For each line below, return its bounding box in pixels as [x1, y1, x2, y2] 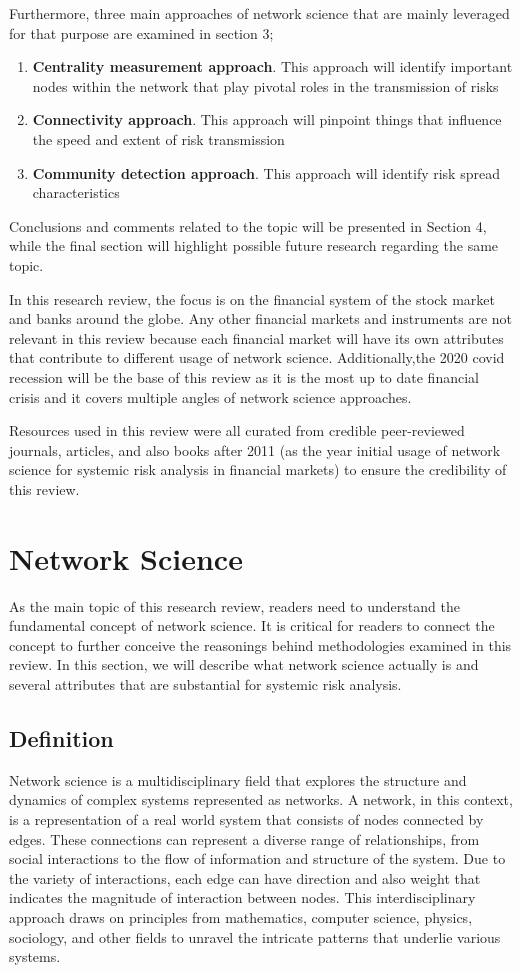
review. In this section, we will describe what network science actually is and [9, 654, 479, 675]
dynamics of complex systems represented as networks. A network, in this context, [9, 789, 513, 810]
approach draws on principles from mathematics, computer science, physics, [9, 906, 473, 927]
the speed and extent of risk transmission [32, 128, 285, 149]
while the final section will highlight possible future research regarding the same [9, 235, 499, 256]
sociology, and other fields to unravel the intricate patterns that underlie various [9, 926, 501, 947]
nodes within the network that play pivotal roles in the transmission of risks [32, 75, 499, 96]
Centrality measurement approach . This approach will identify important [32, 56, 513, 77]
